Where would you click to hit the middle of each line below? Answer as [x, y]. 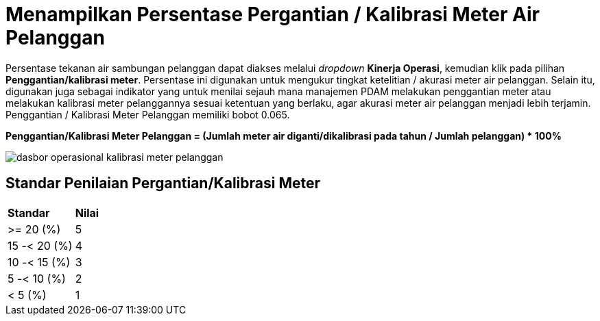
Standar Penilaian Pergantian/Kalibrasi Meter [163, 183]
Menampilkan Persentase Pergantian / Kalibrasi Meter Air [273, 14]
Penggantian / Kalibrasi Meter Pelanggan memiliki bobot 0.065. [148, 114]
